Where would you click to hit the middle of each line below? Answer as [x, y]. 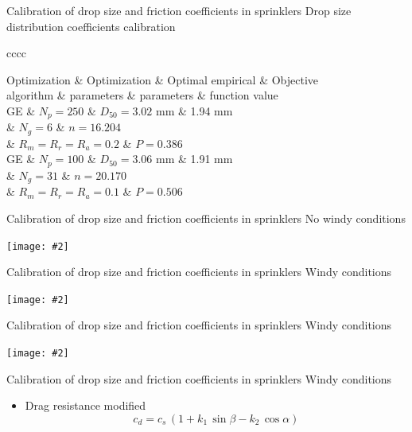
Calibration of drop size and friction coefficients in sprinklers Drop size [179, 10]
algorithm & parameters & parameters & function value [142, 95]
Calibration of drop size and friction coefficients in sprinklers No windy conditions [206, 218]
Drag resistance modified [86, 405]
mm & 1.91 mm [194, 159]
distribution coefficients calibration [91, 26]
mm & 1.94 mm [194, 110]
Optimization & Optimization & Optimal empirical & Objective [163, 79]
